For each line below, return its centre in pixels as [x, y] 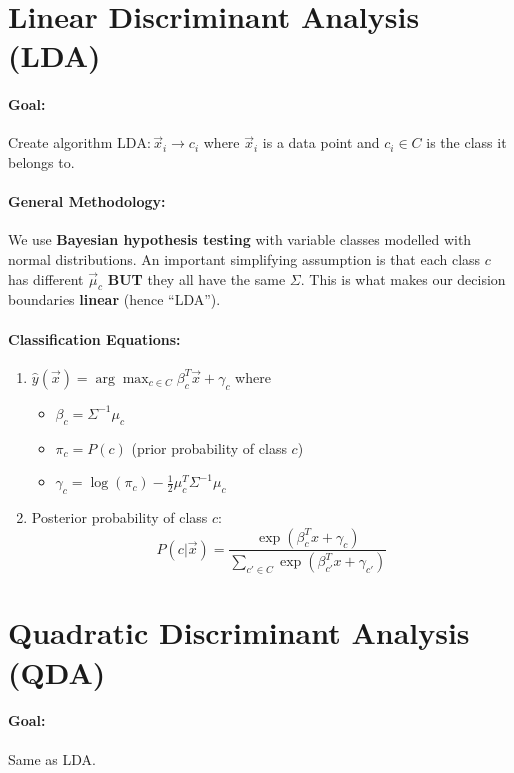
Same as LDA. [52, 758]
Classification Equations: [94, 338]
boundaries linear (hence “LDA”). [114, 299]
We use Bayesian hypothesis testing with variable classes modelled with [240, 239]
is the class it [466, 142]
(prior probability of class [209, 447]
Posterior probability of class [119, 516]
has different [46, 278]
